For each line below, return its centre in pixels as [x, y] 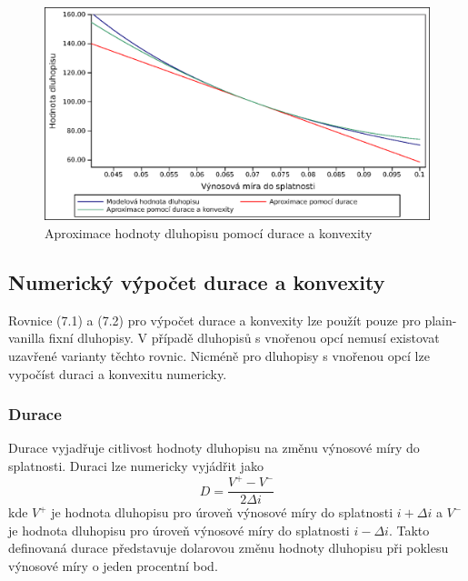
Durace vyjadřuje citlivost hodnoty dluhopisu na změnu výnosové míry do [214, 448]
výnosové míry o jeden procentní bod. [113, 565]
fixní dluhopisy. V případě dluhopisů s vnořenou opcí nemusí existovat [244, 338]
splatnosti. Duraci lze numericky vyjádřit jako [136, 465]
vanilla [27, 338]
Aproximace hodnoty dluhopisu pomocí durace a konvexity [209, 232]
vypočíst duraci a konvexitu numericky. [118, 373]
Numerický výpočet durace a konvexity [197, 281]
